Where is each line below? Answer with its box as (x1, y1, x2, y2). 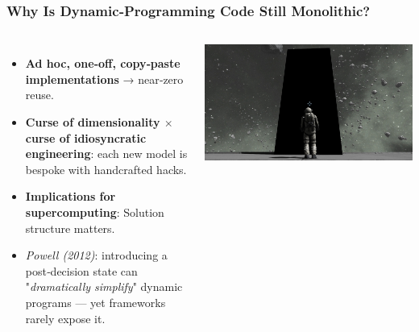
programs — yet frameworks (25, 293, 166, 310)
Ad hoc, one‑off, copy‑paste (25, 55, 180, 72)
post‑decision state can (25, 262, 138, 279)
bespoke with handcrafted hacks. (25, 160, 187, 177)
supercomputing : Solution (25, 203, 164, 220)
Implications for (25, 188, 116, 205)
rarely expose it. (25, 309, 106, 326)
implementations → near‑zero (25, 70, 184, 87)
